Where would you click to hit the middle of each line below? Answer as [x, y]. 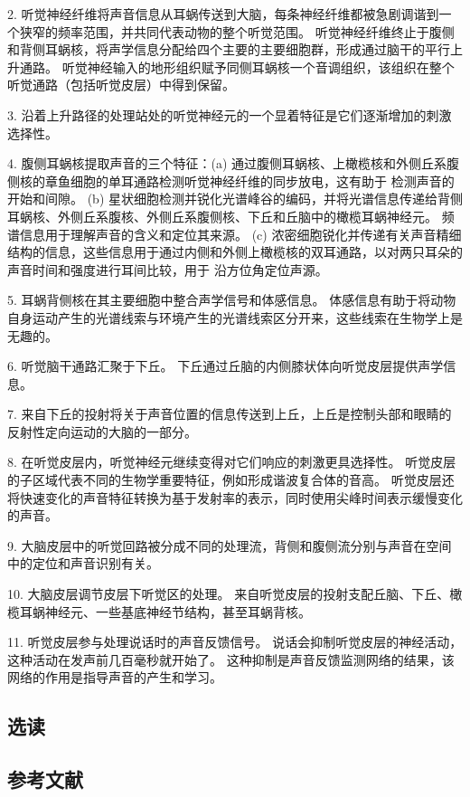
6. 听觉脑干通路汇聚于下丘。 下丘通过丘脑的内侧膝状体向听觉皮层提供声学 [226, 366]
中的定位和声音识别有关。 [83, 563]
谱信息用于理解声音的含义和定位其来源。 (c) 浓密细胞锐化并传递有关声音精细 [235, 234]
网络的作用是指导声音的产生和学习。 [115, 677]
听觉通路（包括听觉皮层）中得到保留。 [121, 85]
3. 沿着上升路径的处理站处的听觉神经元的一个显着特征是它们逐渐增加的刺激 [230, 114]
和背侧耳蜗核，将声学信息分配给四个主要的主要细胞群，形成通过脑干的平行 [229, 49]
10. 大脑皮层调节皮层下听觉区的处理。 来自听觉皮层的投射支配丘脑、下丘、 [229, 594]
